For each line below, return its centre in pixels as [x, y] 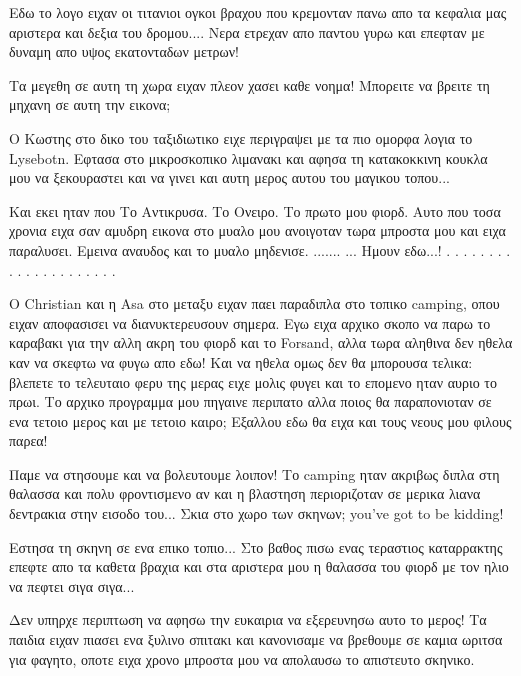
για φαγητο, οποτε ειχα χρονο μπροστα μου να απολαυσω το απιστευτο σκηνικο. [242, 658]
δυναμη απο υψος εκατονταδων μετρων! [124, 51]
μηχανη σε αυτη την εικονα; [90, 104]
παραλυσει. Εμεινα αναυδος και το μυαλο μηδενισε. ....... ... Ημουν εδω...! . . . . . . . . [260, 249]
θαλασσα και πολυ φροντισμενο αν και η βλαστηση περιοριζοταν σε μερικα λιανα [245, 493]
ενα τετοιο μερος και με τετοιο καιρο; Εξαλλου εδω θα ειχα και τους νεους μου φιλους [260, 420]
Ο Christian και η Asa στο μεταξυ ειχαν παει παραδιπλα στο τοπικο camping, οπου [254, 303]
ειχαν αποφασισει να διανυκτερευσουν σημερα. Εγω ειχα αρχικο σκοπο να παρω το [250, 322]
